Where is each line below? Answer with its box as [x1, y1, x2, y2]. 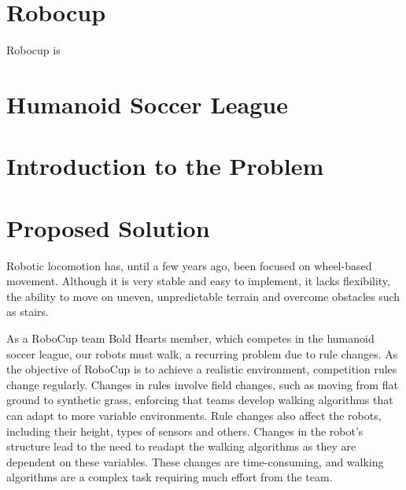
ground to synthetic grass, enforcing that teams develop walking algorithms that [6, 392, 393, 408]
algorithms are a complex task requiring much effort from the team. [6, 469, 333, 485]
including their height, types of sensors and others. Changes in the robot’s [6, 422, 364, 439]
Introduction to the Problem [6, 150, 324, 182]
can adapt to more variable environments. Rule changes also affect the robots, [6, 406, 382, 423]
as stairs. [6, 303, 49, 320]
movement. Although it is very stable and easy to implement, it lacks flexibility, [6, 273, 390, 289]
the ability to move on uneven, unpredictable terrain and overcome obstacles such [6, 288, 400, 304]
